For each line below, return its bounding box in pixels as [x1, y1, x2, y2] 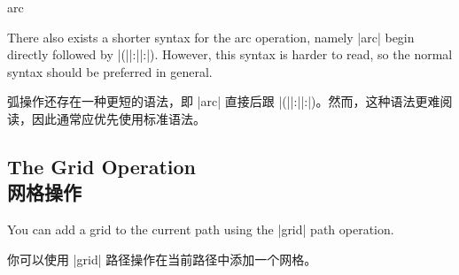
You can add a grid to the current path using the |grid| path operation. [7, 220, 394, 239]
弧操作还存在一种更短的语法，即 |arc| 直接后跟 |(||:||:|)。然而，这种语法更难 [7, 92, 440, 111]
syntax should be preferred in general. [7, 62, 213, 80]
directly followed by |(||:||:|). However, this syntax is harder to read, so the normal [7, 45, 453, 64]
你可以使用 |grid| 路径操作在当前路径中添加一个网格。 [7, 249, 317, 268]
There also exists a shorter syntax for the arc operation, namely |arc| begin [7, 27, 415, 46]
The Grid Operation [7, 152, 197, 180]
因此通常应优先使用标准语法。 [31, 109, 206, 127]
